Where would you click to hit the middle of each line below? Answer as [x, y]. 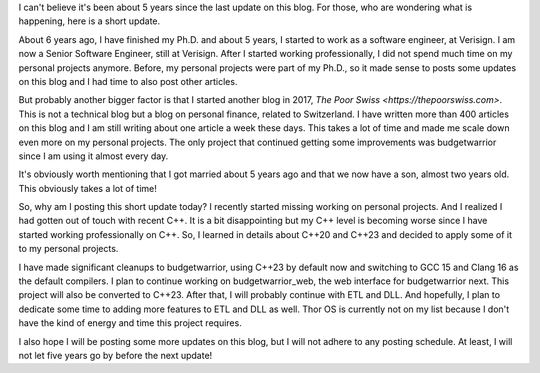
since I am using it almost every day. [93, 156]
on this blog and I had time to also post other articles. [128, 81]
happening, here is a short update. [89, 21]
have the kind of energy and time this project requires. [130, 323]
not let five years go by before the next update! [115, 355]
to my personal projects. [68, 249]
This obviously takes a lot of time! [87, 188]
